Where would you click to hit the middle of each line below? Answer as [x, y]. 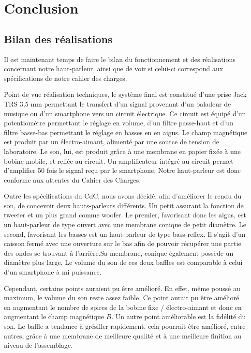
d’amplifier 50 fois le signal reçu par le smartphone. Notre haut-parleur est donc [122, 170]
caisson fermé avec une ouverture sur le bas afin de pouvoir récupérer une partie [123, 243]
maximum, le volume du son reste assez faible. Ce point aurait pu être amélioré [122, 298]
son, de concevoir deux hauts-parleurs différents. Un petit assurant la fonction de [124, 205]
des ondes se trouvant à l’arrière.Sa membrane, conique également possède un [119, 253]
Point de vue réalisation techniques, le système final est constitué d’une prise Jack [125, 94]
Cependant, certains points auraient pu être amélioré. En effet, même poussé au [122, 288]
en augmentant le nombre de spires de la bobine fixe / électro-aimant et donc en [123, 307]
